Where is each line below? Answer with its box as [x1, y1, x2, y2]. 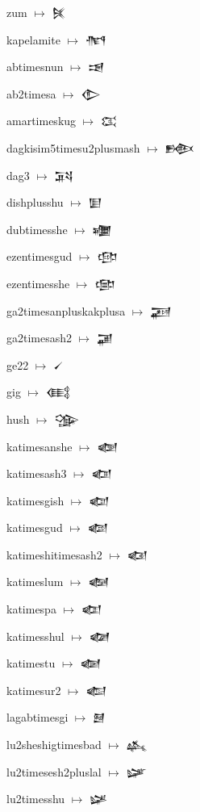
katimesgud [6, 519, 63, 536]
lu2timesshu [6, 790, 65, 807]
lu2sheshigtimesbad [6, 736, 102, 753]
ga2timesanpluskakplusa [6, 302, 126, 319]
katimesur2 [6, 681, 61, 698]
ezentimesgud [6, 248, 73, 265]
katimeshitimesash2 [6, 546, 102, 563]
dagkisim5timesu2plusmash [6, 139, 140, 156]
